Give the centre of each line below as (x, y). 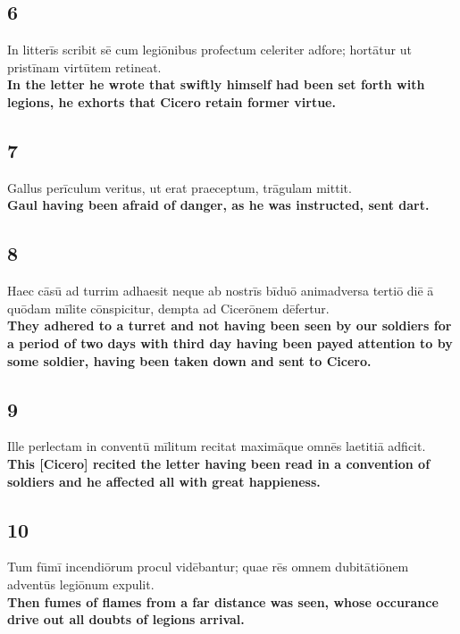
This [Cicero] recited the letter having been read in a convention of (219, 463)
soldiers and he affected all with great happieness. (164, 481)
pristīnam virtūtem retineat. (84, 67)
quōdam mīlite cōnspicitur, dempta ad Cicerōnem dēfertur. (168, 308)
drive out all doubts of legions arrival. (126, 619)
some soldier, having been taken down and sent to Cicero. (189, 360)
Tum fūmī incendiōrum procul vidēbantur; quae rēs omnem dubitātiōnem (208, 567)
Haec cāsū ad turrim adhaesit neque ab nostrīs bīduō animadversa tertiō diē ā (221, 291)
